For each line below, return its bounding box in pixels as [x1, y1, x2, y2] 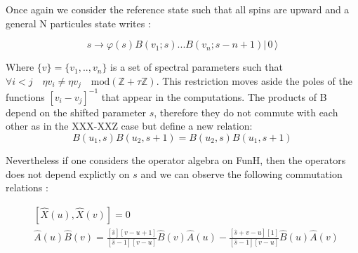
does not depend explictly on [6, 166, 130, 181]
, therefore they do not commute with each [154, 104, 338, 119]
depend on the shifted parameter [6, 104, 147, 119]
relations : [6, 180, 48, 195]
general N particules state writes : [6, 15, 151, 30]
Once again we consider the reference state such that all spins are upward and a [6, 2, 350, 16]
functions [6, 89, 45, 104]
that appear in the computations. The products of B [101, 89, 327, 104]
